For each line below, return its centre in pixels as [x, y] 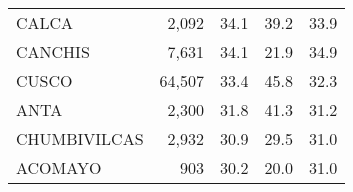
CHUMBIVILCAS [80, 138]
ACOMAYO [59, 167]
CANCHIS [53, 51]
